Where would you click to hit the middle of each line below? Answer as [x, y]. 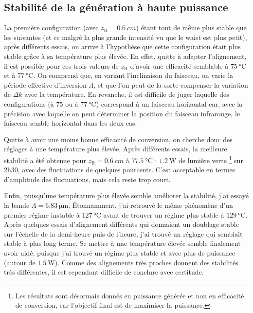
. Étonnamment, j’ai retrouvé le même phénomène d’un [151, 205]
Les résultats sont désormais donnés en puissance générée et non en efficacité [130, 295]
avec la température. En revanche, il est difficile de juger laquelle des [127, 94]
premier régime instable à [42, 214]
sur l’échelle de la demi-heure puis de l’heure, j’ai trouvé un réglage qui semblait [123, 233]
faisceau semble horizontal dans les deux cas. [71, 123]
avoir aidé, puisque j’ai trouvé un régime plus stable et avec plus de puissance [120, 252]
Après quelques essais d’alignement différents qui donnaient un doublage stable [121, 224]
